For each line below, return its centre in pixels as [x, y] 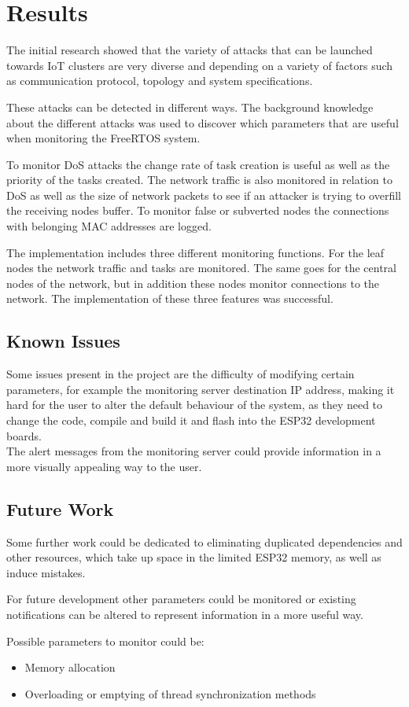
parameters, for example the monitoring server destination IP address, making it [201, 389]
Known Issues [63, 341]
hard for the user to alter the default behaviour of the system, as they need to [195, 405]
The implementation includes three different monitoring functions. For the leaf [195, 252]
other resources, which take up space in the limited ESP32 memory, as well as [194, 557]
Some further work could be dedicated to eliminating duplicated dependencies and [204, 541]
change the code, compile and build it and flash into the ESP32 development [191, 420]
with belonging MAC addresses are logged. [109, 226]
